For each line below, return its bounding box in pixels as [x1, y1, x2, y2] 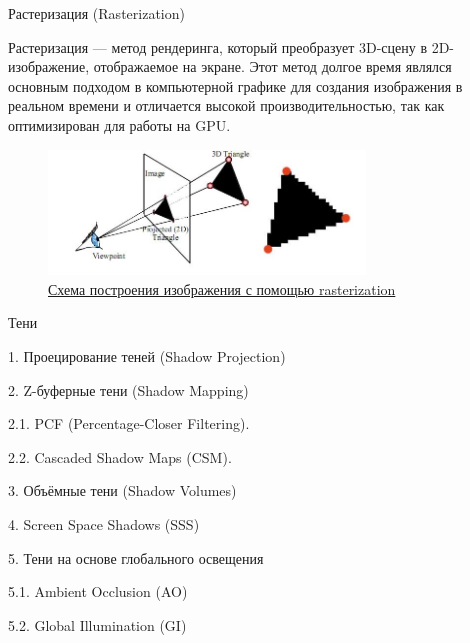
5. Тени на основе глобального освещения [8, 547, 264, 568]
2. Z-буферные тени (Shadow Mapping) [8, 379, 249, 400]
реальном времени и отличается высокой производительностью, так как [8, 95, 445, 116]
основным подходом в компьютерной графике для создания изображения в [8, 75, 463, 96]
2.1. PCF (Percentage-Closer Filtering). [8, 413, 250, 434]
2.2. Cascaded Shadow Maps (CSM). [8, 446, 232, 467]
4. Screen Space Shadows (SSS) [8, 514, 200, 535]
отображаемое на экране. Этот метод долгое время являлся [93, 56, 452, 77]
